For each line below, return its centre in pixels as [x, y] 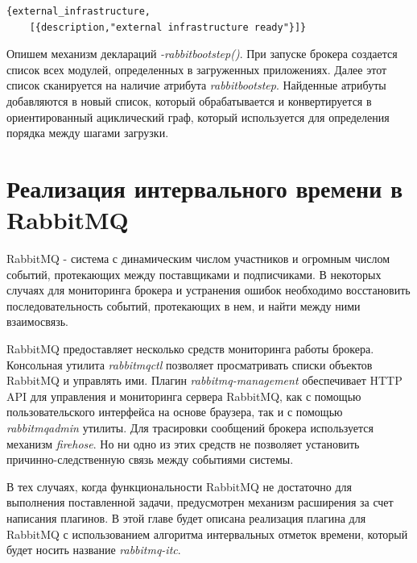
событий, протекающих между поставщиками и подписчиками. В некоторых [194, 274]
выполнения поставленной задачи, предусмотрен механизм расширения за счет [200, 502]
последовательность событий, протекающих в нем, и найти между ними [184, 305]
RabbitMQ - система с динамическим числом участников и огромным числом [198, 259]
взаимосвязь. [37, 321]
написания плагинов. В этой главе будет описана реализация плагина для [186, 517]
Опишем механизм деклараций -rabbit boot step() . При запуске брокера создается [202, 54]
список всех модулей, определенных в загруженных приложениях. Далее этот [197, 69]
